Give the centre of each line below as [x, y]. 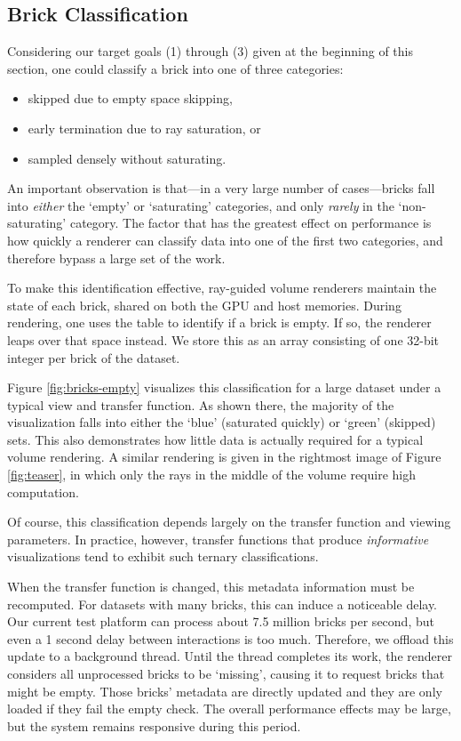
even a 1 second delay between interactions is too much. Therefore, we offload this [230, 638]
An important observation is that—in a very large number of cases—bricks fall [221, 188]
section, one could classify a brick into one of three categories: [175, 68]
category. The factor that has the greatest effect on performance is [250, 223]
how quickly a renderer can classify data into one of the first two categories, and [225, 240]
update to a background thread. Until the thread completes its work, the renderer [230, 656]
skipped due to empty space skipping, [130, 98]
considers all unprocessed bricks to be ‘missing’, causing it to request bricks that [226, 674]
